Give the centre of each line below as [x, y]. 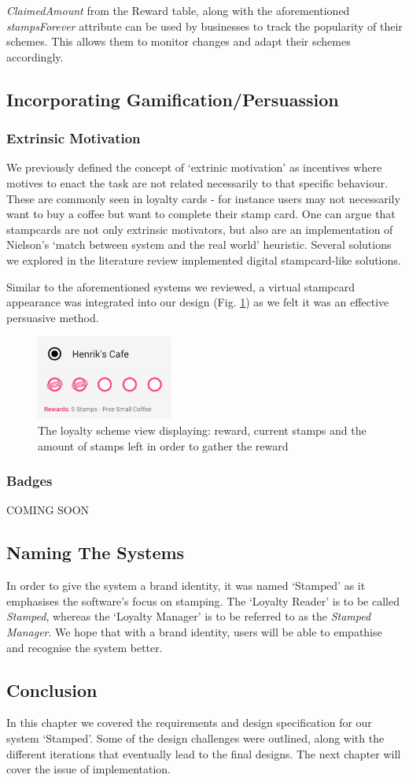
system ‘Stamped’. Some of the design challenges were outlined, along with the [195, 738]
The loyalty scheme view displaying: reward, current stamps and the [202, 430]
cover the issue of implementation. [89, 769]
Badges [29, 481]
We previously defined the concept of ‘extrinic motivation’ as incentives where [194, 167]
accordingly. [35, 56]
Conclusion [52, 689]
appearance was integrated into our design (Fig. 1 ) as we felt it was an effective [198, 302]
